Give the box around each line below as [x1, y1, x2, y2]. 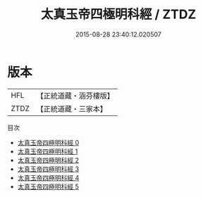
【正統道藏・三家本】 [36, 103, 108, 113]
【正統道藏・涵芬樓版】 [36, 91, 115, 101]
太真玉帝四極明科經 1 [17, 147, 78, 155]
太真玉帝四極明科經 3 [17, 165, 80, 173]
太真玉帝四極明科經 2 [17, 155, 80, 164]
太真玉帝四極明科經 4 [17, 173, 80, 182]
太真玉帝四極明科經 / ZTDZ [40, 6, 197, 23]
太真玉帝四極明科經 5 [17, 182, 80, 191]
